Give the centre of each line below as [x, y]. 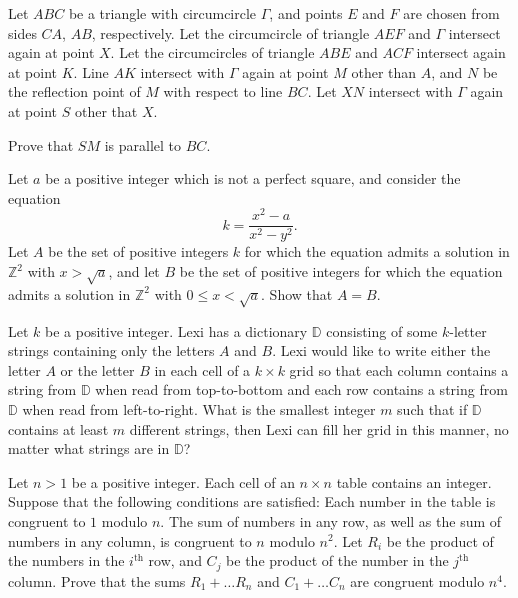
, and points [306, 13]
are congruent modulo [417, 580]
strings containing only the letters [111, 350]
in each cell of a [202, 369]
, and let [134, 271]
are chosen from [451, 13]
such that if [432, 408]
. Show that [297, 293]
